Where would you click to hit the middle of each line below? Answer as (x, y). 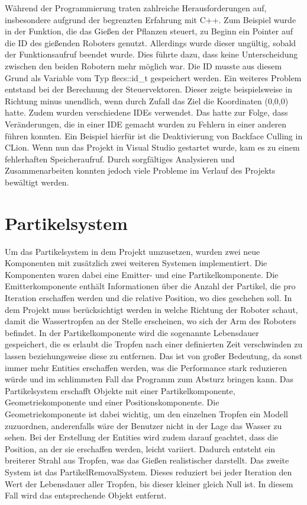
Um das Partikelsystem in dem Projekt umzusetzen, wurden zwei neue (133, 251)
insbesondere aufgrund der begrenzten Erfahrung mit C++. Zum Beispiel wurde (151, 19)
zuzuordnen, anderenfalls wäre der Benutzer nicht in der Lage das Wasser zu (143, 425)
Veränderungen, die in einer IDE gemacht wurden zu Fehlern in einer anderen (146, 124)
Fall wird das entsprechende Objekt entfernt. (86, 495)
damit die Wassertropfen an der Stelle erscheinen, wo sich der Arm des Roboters (151, 321)
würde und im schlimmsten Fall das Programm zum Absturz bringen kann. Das (149, 379)
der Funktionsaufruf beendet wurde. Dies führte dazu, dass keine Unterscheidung (151, 54)
